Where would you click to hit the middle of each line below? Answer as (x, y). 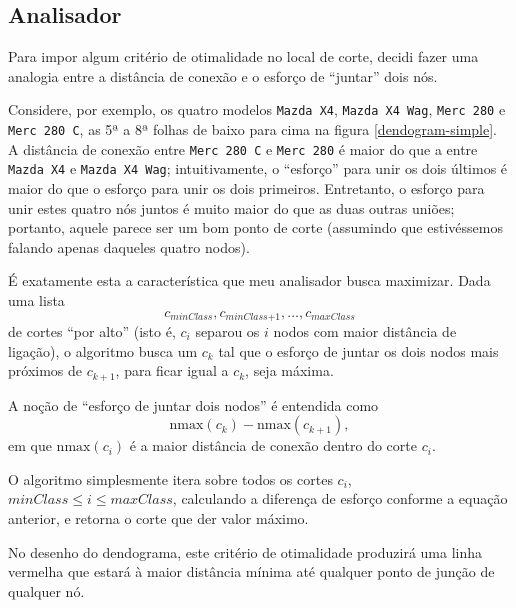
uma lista (36, 299)
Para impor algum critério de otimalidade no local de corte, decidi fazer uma (243, 56)
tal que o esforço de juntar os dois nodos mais (358, 350)
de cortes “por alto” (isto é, (92, 331)
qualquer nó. (46, 590)
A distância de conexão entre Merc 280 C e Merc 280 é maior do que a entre (243, 148)
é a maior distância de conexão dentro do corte (273, 445)
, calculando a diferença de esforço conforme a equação (340, 498)
